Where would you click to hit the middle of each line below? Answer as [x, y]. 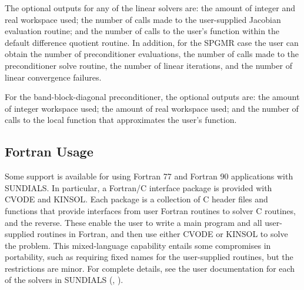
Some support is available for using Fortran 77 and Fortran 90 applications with [149, 176]
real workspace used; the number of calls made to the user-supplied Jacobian [143, 19]
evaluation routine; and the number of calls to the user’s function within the [142, 31]
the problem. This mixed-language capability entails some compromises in [138, 245]
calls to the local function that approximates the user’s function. [121, 120]
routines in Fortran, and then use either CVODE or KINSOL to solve [163, 234]
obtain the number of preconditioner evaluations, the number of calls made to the [152, 54]
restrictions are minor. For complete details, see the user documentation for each [150, 268]
